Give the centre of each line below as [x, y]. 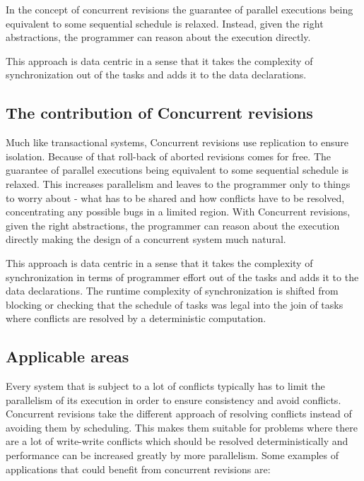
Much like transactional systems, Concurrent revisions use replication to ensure [177, 142]
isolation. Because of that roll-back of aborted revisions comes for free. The [169, 156]
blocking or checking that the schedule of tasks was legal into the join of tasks [175, 304]
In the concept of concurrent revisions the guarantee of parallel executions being [180, 9]
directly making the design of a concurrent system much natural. [146, 239]
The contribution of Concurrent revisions [159, 113]
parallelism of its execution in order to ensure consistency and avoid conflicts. [174, 399]
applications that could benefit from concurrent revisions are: [138, 469]
